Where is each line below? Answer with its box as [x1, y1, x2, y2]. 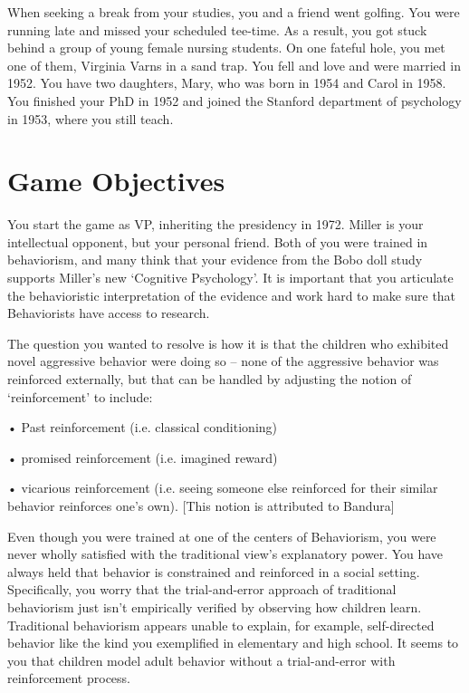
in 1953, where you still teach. [7, 109, 174, 128]
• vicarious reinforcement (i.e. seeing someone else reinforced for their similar [7, 478, 438, 497]
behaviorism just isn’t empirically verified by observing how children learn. [7, 597, 422, 616]
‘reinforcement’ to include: [7, 387, 153, 406]
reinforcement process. [7, 669, 130, 688]
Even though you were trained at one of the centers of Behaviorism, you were [7, 526, 436, 545]
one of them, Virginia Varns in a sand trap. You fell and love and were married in [7, 55, 461, 74]
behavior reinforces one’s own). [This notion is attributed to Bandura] [7, 496, 395, 515]
